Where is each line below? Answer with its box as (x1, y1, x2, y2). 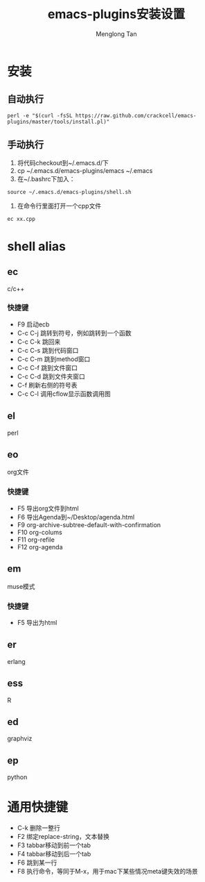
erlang (7, 657, 26, 665)
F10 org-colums (17, 528, 62, 536)
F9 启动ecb (17, 320, 50, 328)
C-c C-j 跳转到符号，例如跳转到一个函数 (17, 328, 132, 337)
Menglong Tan (96, 29, 137, 38)
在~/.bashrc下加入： (17, 174, 75, 183)
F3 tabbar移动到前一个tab (17, 841, 91, 849)
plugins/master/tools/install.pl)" (7, 118, 110, 125)
